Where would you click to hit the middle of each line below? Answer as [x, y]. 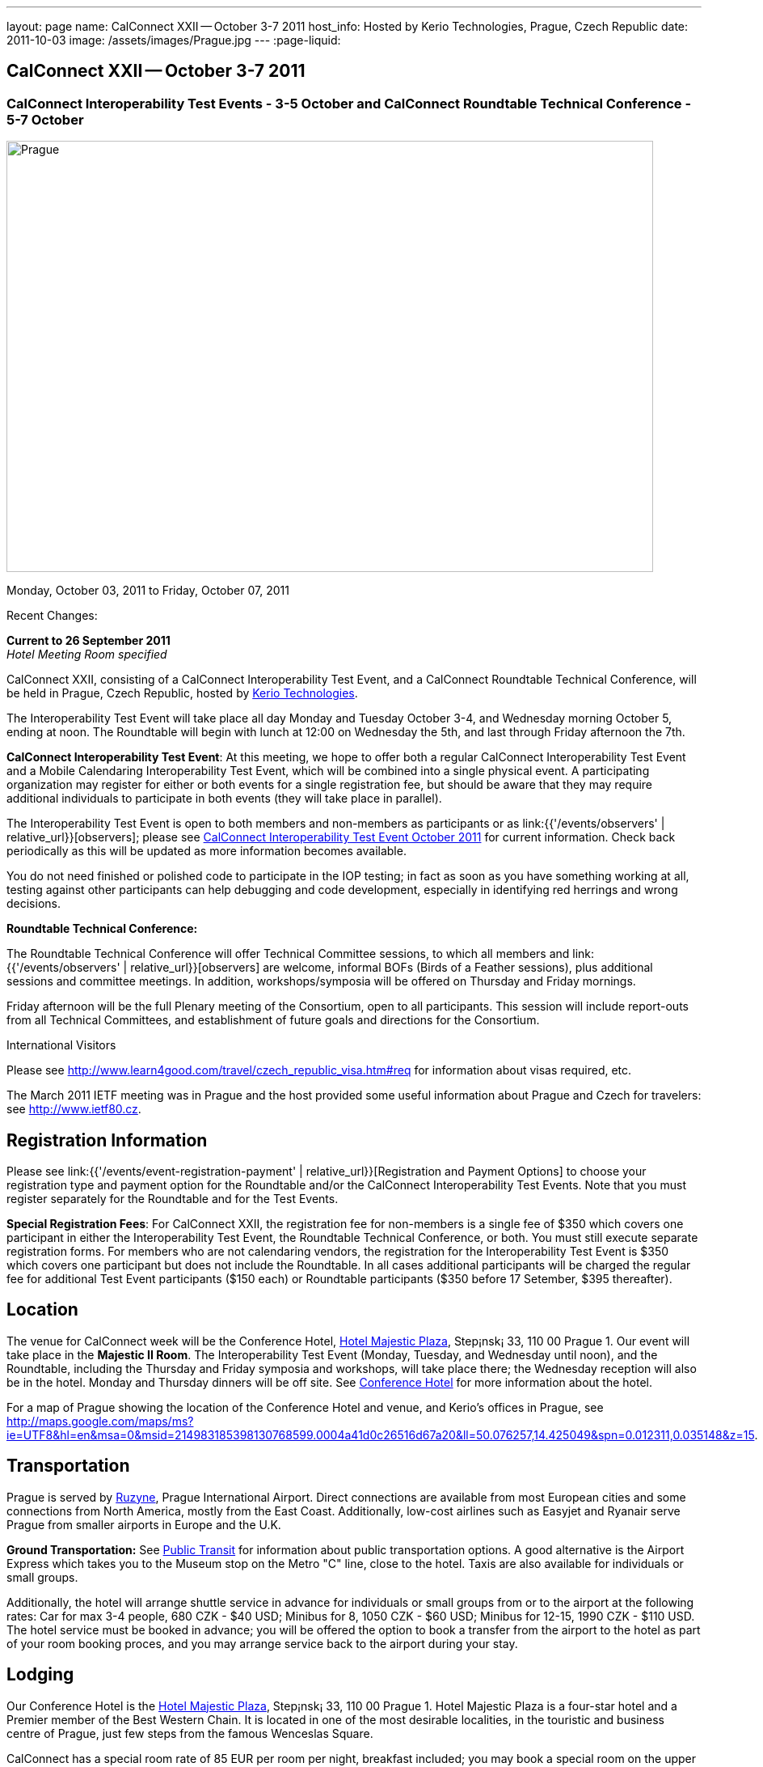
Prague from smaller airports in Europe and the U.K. [144, 1524]
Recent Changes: [52, 616]
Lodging [40, 1675]
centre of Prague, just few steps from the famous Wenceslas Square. [190, 1733]
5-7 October [45, 119]
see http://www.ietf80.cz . [74, 1109]
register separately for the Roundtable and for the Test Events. [173, 1199]
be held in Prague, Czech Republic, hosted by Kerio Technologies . [182, 693]
